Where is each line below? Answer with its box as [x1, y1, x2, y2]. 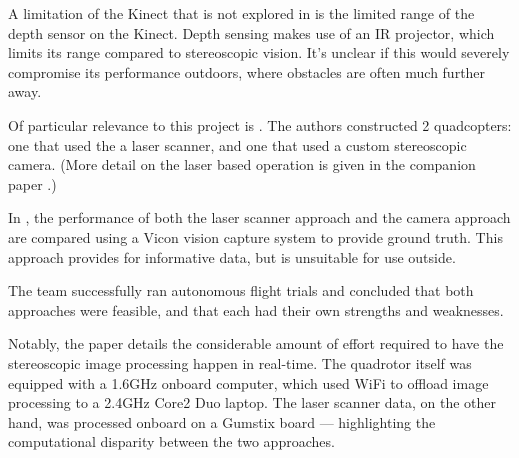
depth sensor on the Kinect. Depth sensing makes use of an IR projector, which [8, 22, 495, 43]
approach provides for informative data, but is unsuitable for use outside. [8, 246, 456, 267]
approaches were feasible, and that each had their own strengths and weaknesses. [8, 299, 504, 320]
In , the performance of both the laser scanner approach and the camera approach [8, 207, 511, 228]
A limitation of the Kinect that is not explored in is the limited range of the [8, 3, 475, 23]
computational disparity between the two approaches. [8, 431, 335, 452]
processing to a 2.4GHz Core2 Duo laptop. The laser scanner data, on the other [8, 392, 497, 413]
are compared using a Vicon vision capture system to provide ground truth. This [8, 226, 503, 247]
